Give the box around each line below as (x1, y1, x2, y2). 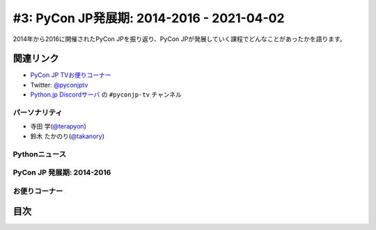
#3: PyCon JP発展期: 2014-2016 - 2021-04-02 (13, 10, 285, 26)
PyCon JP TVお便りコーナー (30, 71, 111, 79)
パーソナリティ (13, 108, 63, 117)
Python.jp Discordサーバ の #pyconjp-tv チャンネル (30, 90, 182, 99)
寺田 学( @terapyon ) (30, 122, 86, 131)
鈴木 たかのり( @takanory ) (30, 132, 104, 140)
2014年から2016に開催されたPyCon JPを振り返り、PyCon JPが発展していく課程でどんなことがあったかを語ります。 (13, 35, 346, 43)
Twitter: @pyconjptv (30, 81, 88, 89)
